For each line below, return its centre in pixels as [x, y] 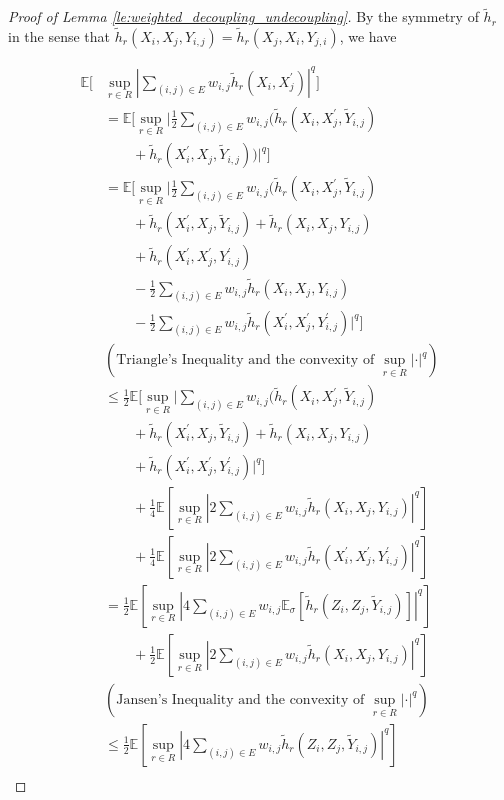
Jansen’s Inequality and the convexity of [240, 699]
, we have [368, 36]
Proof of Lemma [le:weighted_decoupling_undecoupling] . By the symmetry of [243, 16]
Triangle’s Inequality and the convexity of [245, 360]
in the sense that [59, 36]
